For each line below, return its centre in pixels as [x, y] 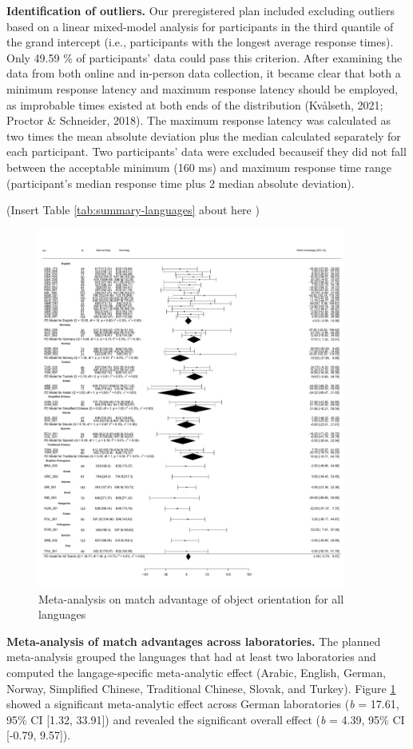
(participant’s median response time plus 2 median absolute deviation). [181, 183]
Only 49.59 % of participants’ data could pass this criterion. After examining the [205, 57]
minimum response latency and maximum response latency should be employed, [203, 88]
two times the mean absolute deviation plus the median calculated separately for [204, 135]
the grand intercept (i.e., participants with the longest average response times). [200, 42]
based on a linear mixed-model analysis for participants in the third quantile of [200, 26]
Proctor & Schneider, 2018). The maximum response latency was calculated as [199, 120]
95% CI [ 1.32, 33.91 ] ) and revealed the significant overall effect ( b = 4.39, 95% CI [206, 719]
